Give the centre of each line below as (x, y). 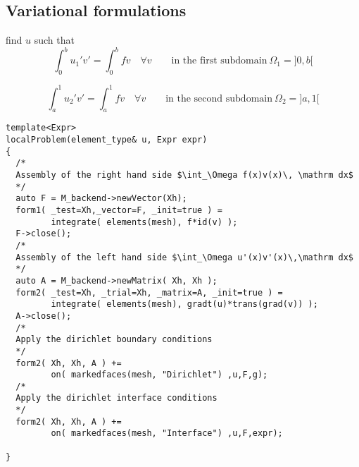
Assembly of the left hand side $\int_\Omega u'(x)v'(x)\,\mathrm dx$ (184, 257)
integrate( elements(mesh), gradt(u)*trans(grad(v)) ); (184, 304)
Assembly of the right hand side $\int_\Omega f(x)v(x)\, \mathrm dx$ (184, 175)
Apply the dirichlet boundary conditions (114, 340)
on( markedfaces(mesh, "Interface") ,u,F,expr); (167, 433)
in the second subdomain (219, 98)
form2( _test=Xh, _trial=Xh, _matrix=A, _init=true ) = (149, 292)
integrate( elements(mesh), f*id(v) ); (144, 222)
